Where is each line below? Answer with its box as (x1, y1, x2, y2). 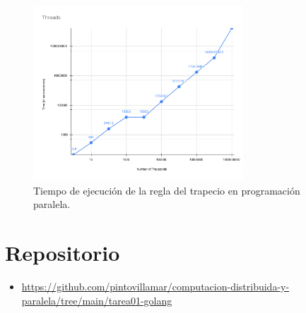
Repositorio (5, 238, 120, 267)
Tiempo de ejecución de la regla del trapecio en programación (33, 183, 300, 197)
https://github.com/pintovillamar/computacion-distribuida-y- (21, 279, 290, 293)
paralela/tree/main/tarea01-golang (21, 293, 172, 307)
